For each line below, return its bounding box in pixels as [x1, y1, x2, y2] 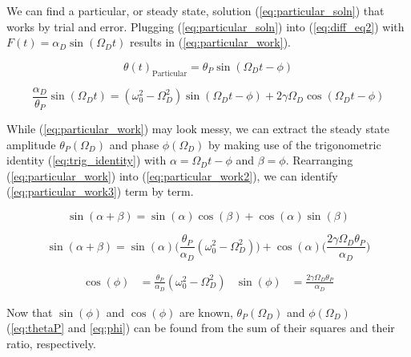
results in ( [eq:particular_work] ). [129, 34, 291, 51]
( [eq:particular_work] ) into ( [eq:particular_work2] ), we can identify [6, 167, 338, 184]
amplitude [6, 136, 56, 152]
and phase [109, 136, 159, 152]
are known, [179, 303, 233, 320]
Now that [6, 303, 53, 320]
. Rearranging [285, 152, 353, 168]
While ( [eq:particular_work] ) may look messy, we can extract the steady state [6, 120, 390, 137]
